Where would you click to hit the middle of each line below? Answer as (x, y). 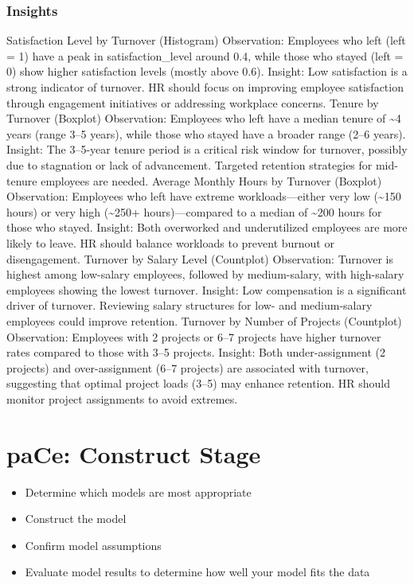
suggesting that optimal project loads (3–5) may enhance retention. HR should (199, 383)
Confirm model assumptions (93, 545)
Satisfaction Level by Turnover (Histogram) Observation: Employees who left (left (206, 40)
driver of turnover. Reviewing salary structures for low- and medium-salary (189, 305)
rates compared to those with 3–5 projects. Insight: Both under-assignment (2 (196, 352)
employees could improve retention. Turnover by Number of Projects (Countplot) (204, 320)
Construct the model (76, 519)
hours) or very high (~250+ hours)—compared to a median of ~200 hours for (194, 211)
